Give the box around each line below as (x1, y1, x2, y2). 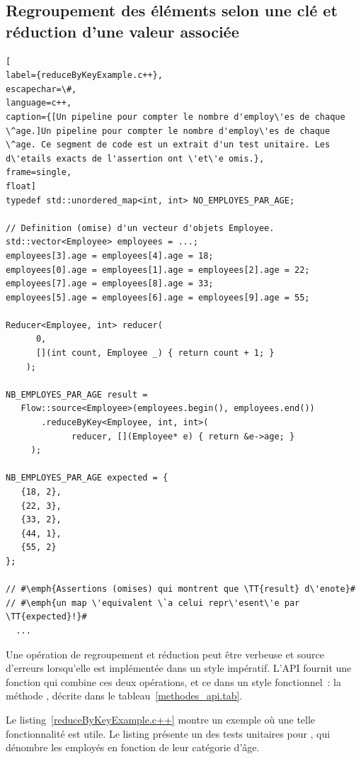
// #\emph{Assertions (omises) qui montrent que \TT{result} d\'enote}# (6, 584, 355, 595)
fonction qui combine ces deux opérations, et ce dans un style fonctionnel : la (6, 674, 342, 689)
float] (6, 181, 36, 191)
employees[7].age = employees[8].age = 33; (6, 279, 214, 289)
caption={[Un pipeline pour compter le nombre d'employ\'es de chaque (6, 111, 345, 122)
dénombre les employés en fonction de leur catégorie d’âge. (6, 740, 260, 755)
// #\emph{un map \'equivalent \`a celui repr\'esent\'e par (6, 597, 300, 608)
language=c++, (6, 98, 72, 108)
